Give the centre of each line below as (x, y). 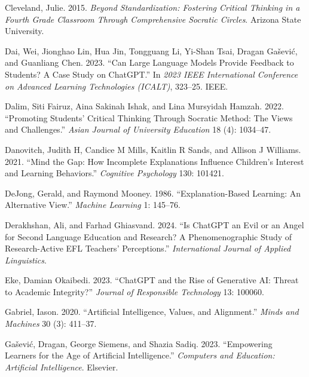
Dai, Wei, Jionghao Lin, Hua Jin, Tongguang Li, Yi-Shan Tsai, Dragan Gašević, (151, 50)
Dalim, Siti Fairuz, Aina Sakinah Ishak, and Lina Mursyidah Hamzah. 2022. (144, 106)
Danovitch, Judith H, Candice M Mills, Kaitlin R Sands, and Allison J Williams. (153, 149)
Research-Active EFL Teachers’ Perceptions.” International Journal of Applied (148, 248)
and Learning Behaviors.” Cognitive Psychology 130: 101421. (114, 173)
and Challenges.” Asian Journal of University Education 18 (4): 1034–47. (138, 129)
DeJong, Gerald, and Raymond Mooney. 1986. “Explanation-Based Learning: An (153, 193)
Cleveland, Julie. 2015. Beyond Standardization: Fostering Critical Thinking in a (152, 7)
